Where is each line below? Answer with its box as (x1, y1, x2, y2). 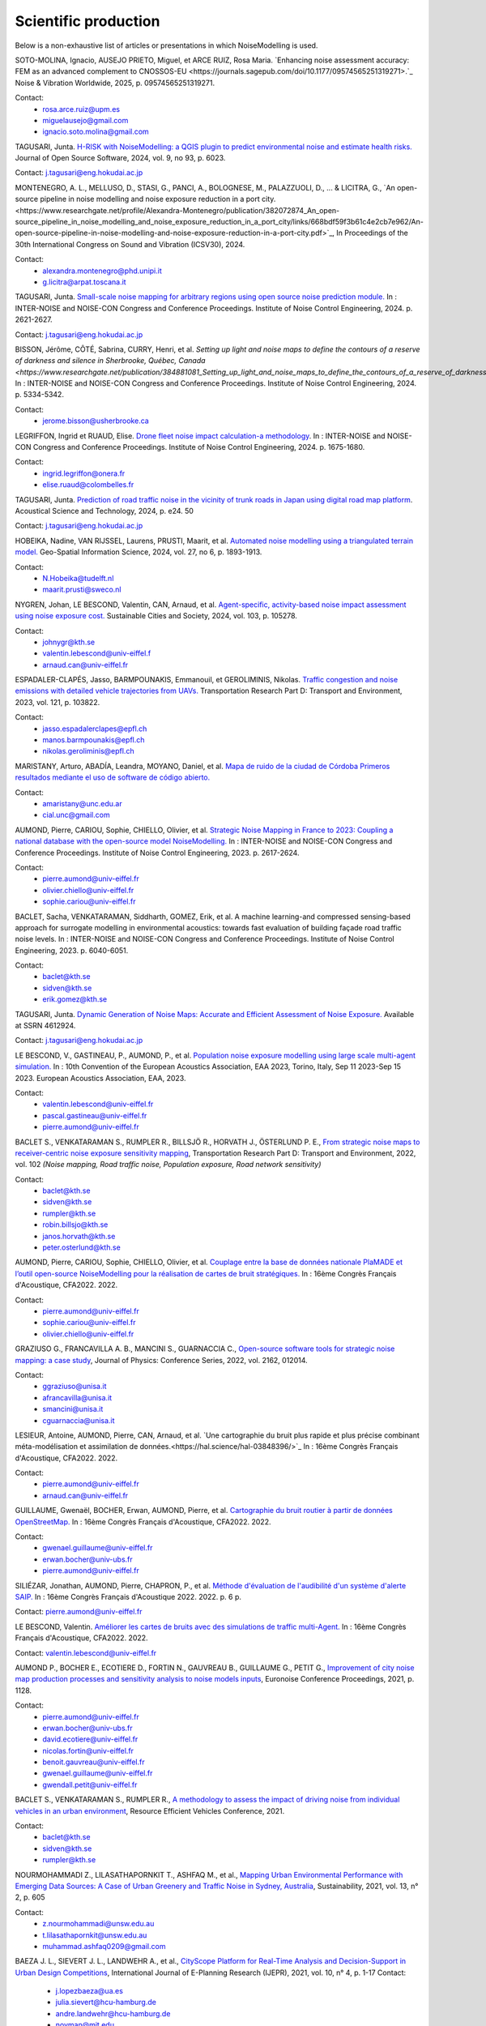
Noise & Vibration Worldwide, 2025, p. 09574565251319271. (15, 78, 215, 88)
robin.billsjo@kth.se (42, 1220, 109, 1229)
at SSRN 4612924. (15, 1021, 76, 1031)
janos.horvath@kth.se (42, 1231, 116, 1241)
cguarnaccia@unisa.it (42, 1415, 115, 1425)
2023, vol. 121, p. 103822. (15, 697, 100, 707)
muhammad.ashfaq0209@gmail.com (42, 1941, 166, 1951)
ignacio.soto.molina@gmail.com (42, 126, 149, 137)
